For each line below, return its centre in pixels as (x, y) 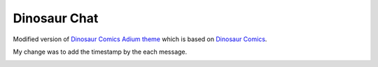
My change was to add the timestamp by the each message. (100, 52)
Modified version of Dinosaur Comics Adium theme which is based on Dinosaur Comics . (140, 39)
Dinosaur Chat (56, 18)
